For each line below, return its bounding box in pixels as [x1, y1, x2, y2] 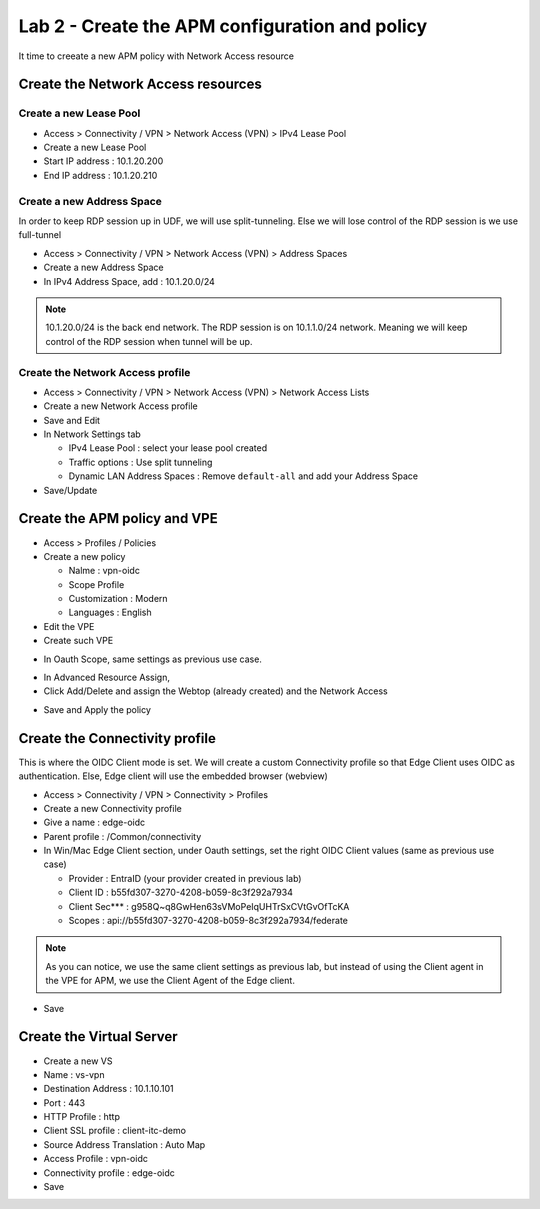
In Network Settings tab [43, 428, 142, 440]
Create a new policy [43, 550, 126, 562]
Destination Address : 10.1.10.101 [43, 1083, 174, 1095]
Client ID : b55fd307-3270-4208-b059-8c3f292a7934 [68, 886, 294, 899]
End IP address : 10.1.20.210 [43, 169, 158, 181]
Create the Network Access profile [18, 365, 191, 379]
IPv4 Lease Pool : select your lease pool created [68, 442, 268, 454]
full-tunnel [18, 229, 62, 241]
